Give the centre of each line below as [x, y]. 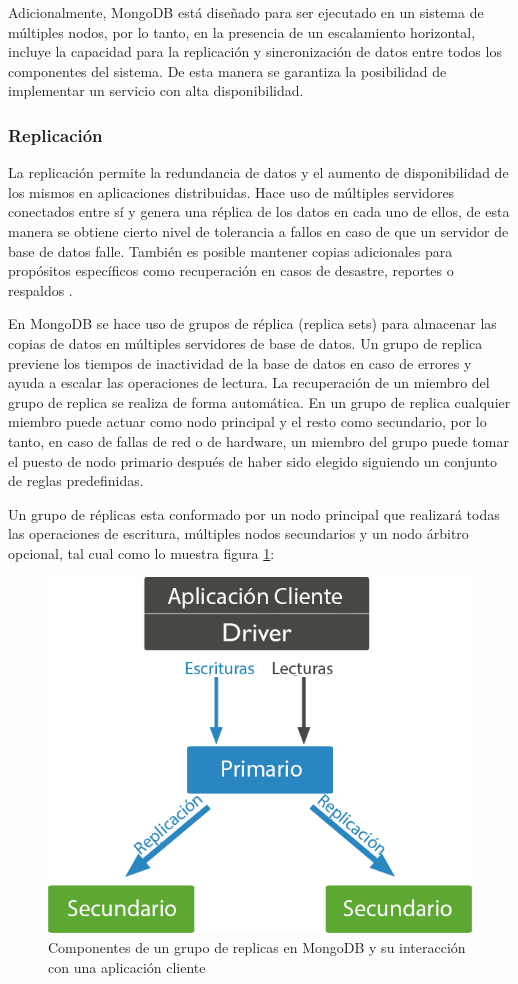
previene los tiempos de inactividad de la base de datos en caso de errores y [240, 362]
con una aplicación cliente [127, 966]
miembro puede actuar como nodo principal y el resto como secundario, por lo [247, 421]
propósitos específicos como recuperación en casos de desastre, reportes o [231, 270]
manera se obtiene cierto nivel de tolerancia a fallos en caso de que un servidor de [258, 230]
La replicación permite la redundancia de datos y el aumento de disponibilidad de [258, 172]
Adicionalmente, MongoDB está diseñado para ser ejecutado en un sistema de [246, 12]
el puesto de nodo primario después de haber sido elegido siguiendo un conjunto [252, 460]
